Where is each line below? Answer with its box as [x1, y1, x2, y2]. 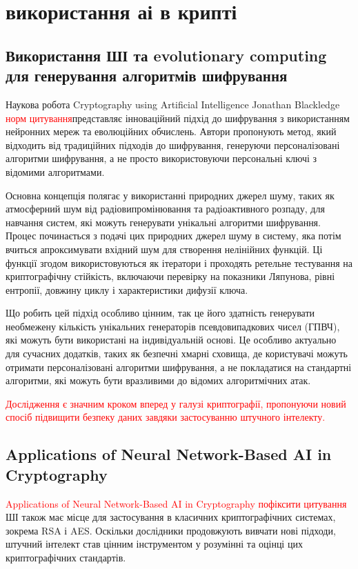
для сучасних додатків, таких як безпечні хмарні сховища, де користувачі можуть [6, 346, 348, 361]
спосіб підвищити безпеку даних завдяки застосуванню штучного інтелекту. [6, 410, 326, 424]
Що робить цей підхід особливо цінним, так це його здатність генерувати [6, 306, 315, 320]
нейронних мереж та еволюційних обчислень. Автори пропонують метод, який [6, 124, 337, 139]
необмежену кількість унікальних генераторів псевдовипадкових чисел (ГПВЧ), [6, 319, 340, 333]
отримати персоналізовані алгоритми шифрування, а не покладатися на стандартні [6, 359, 352, 374]
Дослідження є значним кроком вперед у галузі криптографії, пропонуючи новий [6, 396, 346, 410]
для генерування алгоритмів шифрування [6, 65, 288, 86]
